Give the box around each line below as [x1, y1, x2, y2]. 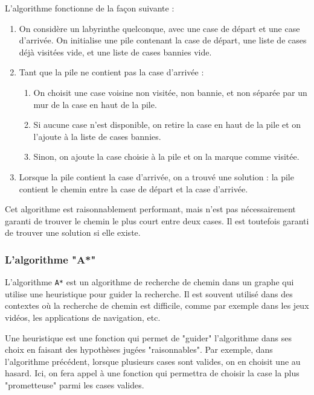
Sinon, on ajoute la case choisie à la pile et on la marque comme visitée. [33, 150, 300, 163]
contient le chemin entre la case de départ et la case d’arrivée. [19, 182, 248, 195]
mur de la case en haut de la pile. [33, 98, 157, 110]
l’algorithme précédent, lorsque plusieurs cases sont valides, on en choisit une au [5, 355, 301, 367]
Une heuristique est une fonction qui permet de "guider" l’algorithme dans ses [5, 331, 292, 344]
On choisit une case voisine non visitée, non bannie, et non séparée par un [33, 86, 307, 98]
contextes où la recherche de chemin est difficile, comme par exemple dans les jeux [5, 299, 309, 312]
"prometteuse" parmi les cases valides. [5, 378, 144, 391]
